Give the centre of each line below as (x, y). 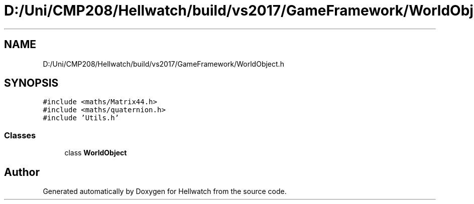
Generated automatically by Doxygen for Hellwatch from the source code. (165, 191)
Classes (20, 135)
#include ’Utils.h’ (81, 118)
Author (22, 172)
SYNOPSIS (31, 83)
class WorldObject (96, 153)
